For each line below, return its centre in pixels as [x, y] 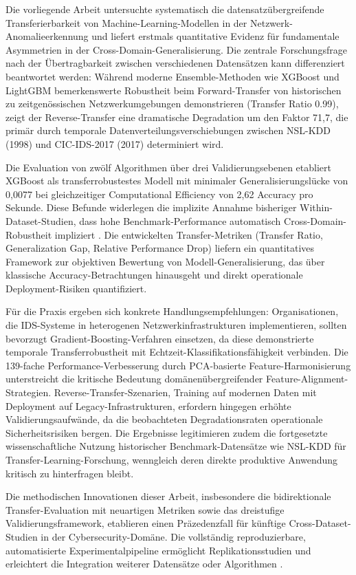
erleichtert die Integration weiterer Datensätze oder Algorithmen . [144, 564]
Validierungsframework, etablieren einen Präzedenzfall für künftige [146, 523]
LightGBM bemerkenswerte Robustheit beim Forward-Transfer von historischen [174, 90]
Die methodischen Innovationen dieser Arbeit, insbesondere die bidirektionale [168, 496]
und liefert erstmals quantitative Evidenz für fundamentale [215, 36]
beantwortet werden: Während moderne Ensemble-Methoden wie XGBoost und [173, 76]
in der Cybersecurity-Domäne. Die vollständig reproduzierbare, [173, 536]
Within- [316, 207]
